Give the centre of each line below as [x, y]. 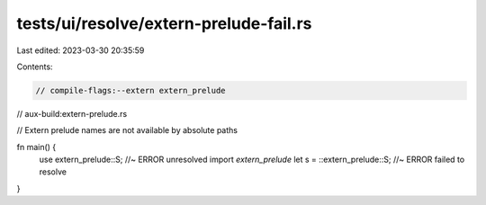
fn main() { [36, 147]
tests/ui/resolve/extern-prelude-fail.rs [164, 23]
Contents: [35, 67]
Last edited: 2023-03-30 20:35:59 [81, 50]
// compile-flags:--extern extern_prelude [130, 90]
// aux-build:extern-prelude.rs [72, 113]
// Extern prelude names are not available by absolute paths [127, 130]
